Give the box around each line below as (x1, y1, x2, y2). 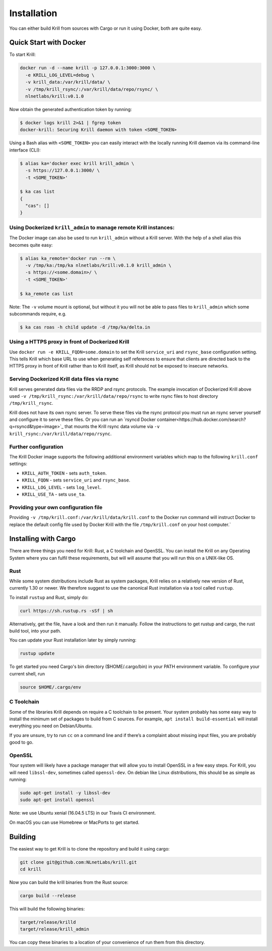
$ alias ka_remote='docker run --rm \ (20, 255, 116, 261)
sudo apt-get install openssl (20, 797, 95, 803)
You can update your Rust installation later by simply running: (9, 637, 137, 643)
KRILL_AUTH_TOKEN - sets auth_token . (22, 470, 107, 476)
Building (9, 832, 36, 841)
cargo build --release (20, 893, 76, 899)
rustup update (20, 651, 55, 656)
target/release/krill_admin (20, 926, 89, 932)
